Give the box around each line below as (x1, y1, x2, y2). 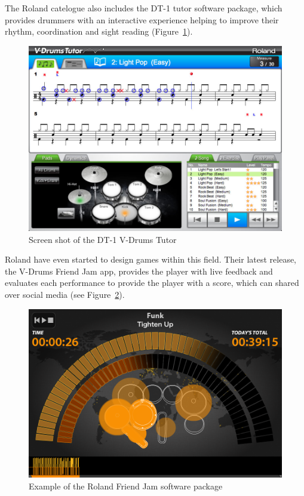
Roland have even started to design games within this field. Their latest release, (5, 253, 297, 266)
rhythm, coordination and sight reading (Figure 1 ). (5, 25, 193, 38)
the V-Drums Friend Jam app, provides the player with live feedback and (5, 264, 273, 277)
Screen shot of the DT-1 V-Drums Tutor (29, 233, 177, 245)
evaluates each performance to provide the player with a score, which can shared (5, 276, 299, 289)
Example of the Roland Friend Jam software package (29, 479, 223, 492)
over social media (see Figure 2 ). (5, 288, 125, 301)
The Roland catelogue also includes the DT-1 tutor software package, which (5, 2, 282, 14)
